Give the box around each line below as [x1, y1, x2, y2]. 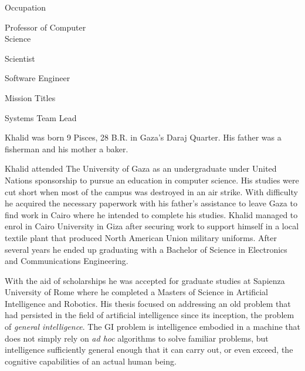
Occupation [5, 1, 46, 13]
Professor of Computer [5, 21, 86, 33]
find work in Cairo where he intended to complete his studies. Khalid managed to [5, 208, 298, 220]
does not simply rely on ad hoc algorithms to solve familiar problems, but [5, 332, 269, 344]
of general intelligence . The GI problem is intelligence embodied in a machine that [5, 320, 300, 333]
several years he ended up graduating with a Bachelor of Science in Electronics [5, 243, 287, 255]
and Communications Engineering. [5, 255, 128, 267]
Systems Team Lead [5, 111, 77, 123]
